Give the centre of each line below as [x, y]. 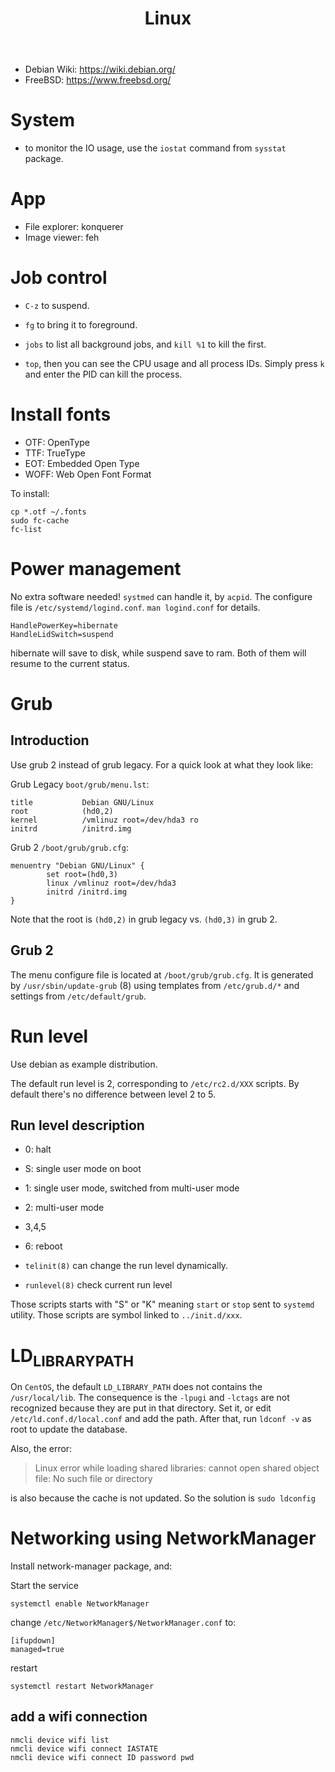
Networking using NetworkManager [163, 1538]
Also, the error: [41, 1448]
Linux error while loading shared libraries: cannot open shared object [177, 1468]
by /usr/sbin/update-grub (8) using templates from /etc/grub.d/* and [155, 985]
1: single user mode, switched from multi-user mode [132, 1188]
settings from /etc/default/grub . [78, 996]
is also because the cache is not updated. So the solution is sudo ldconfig [163, 1498]
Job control [59, 278]
